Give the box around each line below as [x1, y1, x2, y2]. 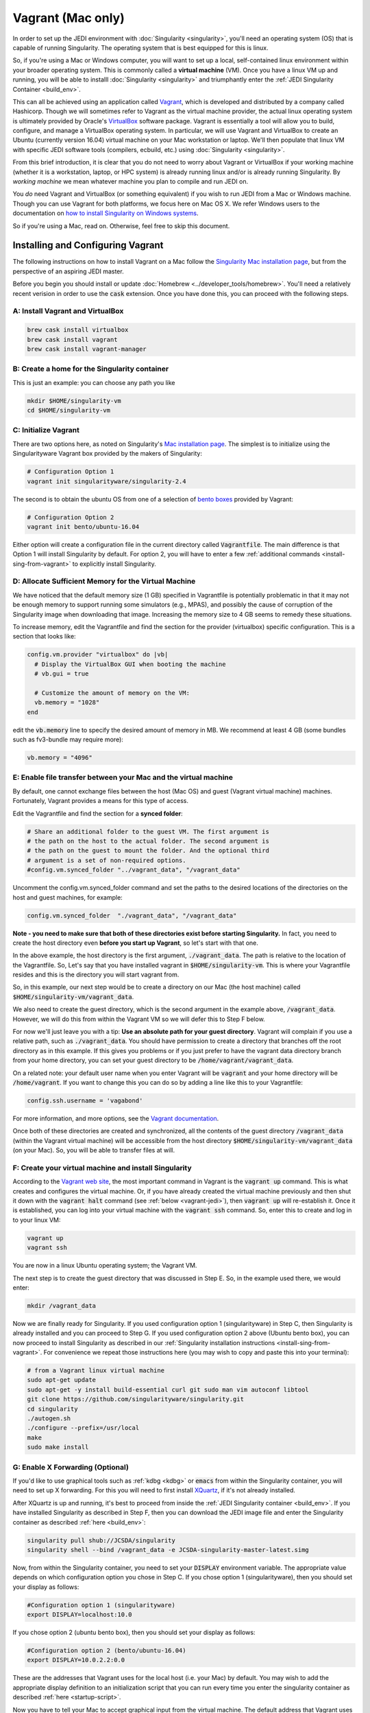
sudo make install [27, 1443, 89, 1451]
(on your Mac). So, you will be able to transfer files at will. [12, 1146, 175, 1155]
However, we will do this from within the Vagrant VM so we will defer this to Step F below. [12, 1015, 265, 1023]
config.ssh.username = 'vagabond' [27, 1096, 143, 1105]
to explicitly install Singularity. [72, 559, 157, 568]
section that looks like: [12, 632, 76, 641]
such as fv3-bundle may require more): [12, 735, 123, 743]
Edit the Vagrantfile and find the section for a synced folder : [12, 809, 183, 817]
